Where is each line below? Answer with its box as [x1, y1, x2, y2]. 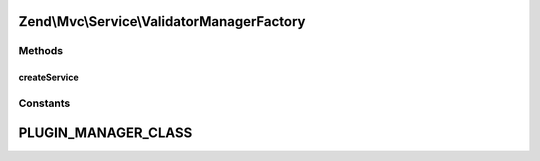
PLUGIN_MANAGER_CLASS [18, 124, 193, 141]
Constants [18, 96, 71, 110]
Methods [18, 44, 64, 58]
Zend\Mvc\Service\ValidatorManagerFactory [18, 13, 306, 30]
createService [18, 71, 79, 84]
